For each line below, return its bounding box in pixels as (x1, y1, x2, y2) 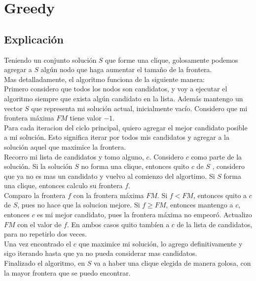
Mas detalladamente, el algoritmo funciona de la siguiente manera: (4, 74, 205, 84)
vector (4, 103, 23, 113)
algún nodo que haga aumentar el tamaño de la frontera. (40, 64, 212, 75)
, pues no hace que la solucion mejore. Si (17, 200, 140, 210)
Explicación (4, 31, 64, 46)
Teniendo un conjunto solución (4, 54, 97, 65)
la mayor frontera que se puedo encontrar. (4, 267, 131, 278)
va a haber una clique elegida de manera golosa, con (93, 258, 251, 268)
